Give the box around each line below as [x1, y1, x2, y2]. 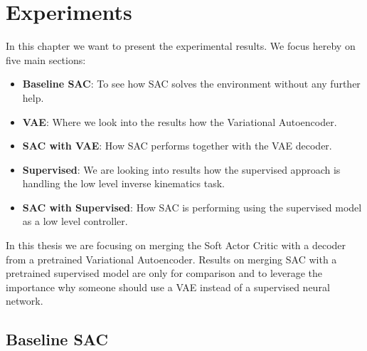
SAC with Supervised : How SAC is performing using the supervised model [22, 199, 362, 214]
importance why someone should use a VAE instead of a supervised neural [6, 279, 330, 294]
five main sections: [6, 52, 86, 67]
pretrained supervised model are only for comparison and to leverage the [6, 266, 323, 281]
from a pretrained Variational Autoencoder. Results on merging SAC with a [6, 251, 337, 266]
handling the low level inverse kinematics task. [22, 176, 225, 191]
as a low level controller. [22, 214, 128, 229]
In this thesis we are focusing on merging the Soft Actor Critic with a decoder [6, 238, 346, 253]
